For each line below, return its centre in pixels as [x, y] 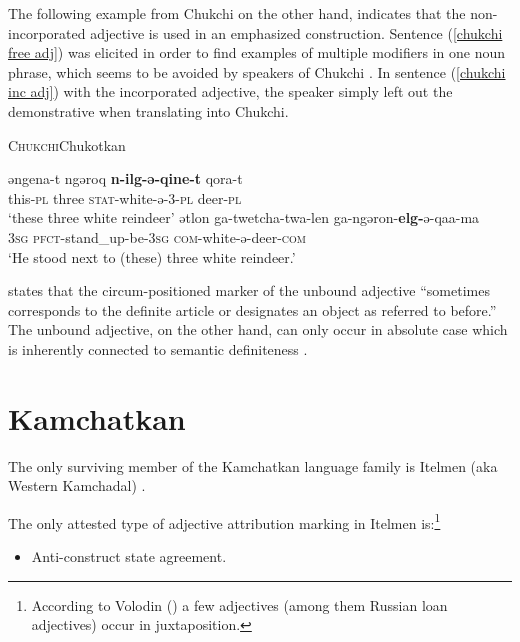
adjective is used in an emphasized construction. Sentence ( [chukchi [296, 32]
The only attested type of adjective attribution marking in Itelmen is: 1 [224, 521]
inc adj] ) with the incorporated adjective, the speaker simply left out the [230, 91]
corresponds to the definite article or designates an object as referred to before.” [252, 309]
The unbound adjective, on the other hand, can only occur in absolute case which [258, 329]
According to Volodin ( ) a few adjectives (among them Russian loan [239, 604]
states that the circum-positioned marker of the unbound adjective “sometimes [249, 290]
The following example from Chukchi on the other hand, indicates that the [237, 13]
